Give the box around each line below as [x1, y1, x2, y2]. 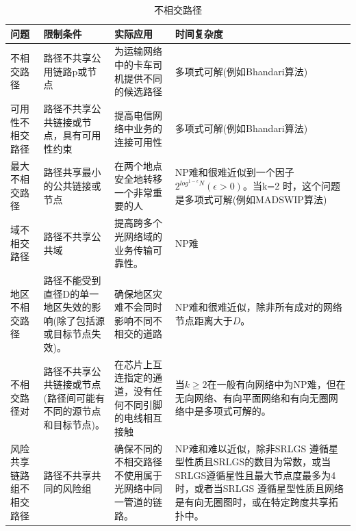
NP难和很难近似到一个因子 [175, 165, 294, 179]
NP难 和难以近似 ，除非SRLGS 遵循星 [175, 441, 338, 455]
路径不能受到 [43, 272, 101, 287]
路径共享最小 [43, 165, 101, 179]
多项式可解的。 [203, 404, 271, 418]
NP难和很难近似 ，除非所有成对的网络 [175, 300, 342, 314]
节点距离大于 [175, 313, 233, 327]
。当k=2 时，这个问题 [242, 179, 340, 193]
